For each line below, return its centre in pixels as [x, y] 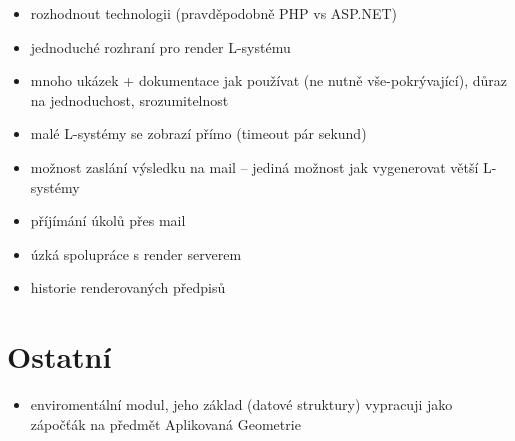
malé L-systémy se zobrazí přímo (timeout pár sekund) [198, 133]
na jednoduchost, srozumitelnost [129, 99]
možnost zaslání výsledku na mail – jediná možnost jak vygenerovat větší [254, 166]
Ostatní [59, 356]
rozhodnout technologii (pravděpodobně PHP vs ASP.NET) [213, 13]
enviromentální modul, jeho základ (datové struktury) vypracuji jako [241, 404]
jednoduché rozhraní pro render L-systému [160, 46]
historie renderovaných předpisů [128, 287]
